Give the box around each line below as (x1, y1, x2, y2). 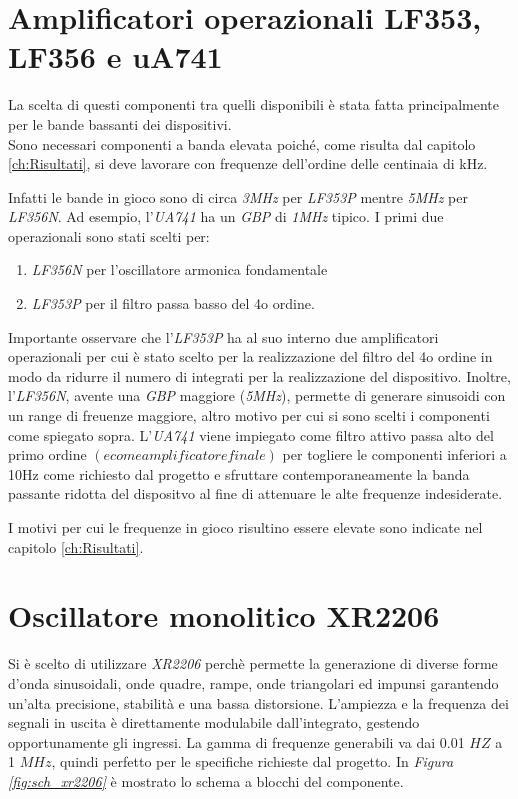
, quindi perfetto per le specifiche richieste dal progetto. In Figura (51, 751, 454, 772)
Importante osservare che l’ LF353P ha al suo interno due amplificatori (8, 326, 439, 347)
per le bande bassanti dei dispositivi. (8, 113, 232, 134)
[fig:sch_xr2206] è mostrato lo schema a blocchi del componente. (8, 770, 404, 791)
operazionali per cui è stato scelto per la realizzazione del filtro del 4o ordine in (8, 346, 493, 367)
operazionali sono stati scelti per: (8, 225, 210, 246)
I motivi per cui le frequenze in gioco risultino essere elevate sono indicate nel (8, 517, 483, 537)
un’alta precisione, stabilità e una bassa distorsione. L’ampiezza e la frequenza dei (8, 692, 509, 713)
